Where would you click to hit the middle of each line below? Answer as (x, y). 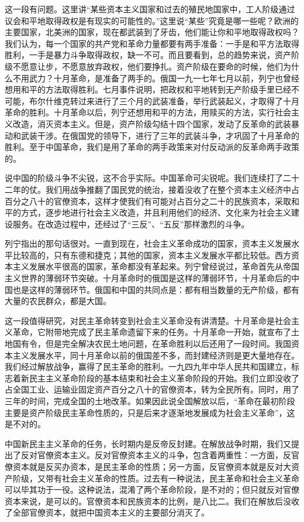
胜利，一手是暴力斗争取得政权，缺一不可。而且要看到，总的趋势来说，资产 (148, 55)
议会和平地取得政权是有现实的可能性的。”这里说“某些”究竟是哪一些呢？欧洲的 (152, 20)
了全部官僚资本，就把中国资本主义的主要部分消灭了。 (107, 512)
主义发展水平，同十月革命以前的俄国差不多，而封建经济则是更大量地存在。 (156, 355)
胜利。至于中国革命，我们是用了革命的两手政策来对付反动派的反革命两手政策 (152, 147)
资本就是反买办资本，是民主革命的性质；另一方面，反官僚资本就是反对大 (152, 466)
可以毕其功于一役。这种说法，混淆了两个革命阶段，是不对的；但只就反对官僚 (152, 489)
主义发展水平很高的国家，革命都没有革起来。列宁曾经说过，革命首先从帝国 (156, 266)
